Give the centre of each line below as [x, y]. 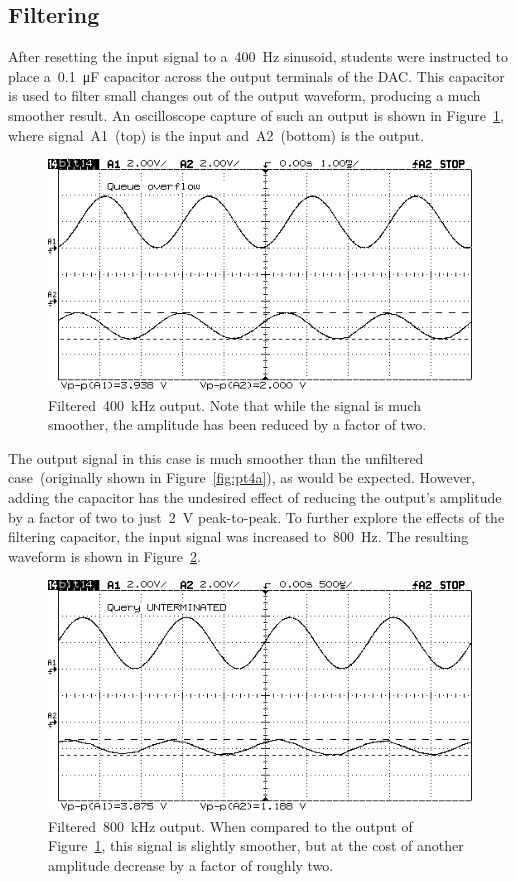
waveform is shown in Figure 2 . [104, 555]
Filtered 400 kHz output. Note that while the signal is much [234, 404]
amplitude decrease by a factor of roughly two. [191, 865]
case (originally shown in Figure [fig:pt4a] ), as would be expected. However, [242, 477]
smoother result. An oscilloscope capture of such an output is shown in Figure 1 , [256, 114]
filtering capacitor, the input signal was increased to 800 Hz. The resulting [238, 536]
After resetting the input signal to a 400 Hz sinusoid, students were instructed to [258, 56]
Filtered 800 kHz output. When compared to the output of [230, 825]
